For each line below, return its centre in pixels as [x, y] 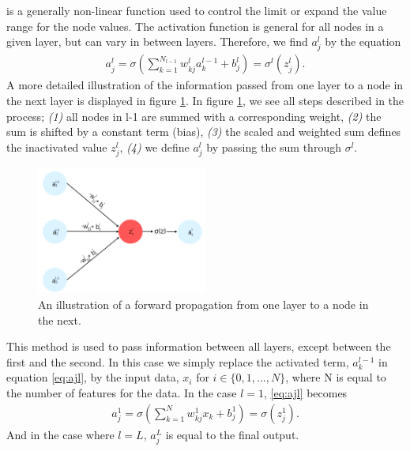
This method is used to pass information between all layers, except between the [199, 346]
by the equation [363, 41]
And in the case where [60, 434]
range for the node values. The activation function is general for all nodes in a [195, 26]
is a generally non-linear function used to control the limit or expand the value [197, 10]
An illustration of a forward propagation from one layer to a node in [203, 304]
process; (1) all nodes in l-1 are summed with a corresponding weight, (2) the [194, 116]
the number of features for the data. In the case [122, 392]
